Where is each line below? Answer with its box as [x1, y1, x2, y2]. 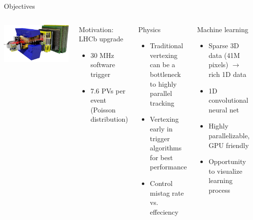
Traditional [150, 40, 183, 51]
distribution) [90, 114, 128, 124]
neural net [208, 104, 239, 114]
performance [150, 162, 187, 172]
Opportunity [208, 156, 246, 166]
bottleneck [150, 69, 181, 79]
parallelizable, [208, 130, 250, 140]
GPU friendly [208, 140, 249, 150]
